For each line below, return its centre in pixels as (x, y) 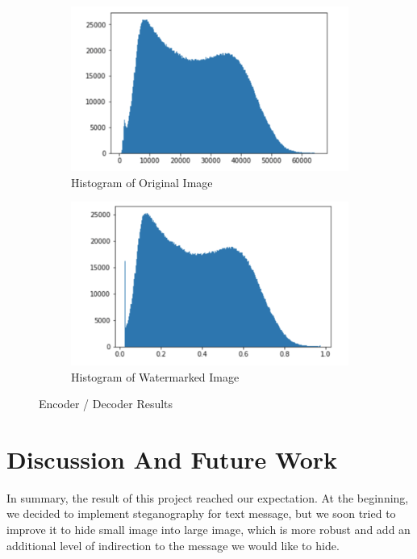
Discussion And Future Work (172, 459)
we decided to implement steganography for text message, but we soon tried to (201, 513)
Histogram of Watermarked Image (155, 376)
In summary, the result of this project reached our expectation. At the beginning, (208, 497)
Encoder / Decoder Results (106, 404)
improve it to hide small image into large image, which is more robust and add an (208, 529)
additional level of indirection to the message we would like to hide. (173, 545)
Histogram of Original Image (142, 182)
